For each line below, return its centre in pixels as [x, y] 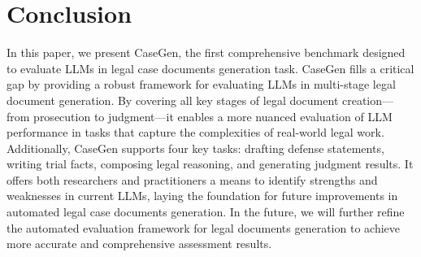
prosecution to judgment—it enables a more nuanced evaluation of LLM [213, 116]
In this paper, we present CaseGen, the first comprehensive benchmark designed [206, 52]
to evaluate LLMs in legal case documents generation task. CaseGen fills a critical [210, 68]
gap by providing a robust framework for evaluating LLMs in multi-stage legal [201, 84]
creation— [368, 100]
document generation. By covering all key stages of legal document [173, 100]
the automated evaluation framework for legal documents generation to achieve [203, 227]
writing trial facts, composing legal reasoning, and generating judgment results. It [210, 164]
